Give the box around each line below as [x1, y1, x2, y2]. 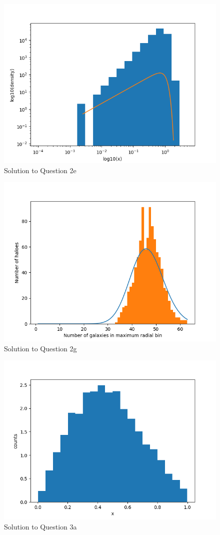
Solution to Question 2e [4, 165, 76, 175]
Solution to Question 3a [4, 521, 77, 531]
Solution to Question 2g [4, 343, 77, 353]
